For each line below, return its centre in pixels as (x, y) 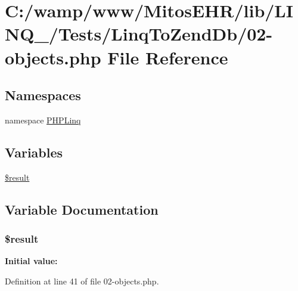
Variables (34, 152)
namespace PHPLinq (43, 120)
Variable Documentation (82, 209)
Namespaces (43, 95)
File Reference (168, 57)
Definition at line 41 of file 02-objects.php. (82, 281)
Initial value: (31, 261)
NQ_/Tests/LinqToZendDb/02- (139, 34)
